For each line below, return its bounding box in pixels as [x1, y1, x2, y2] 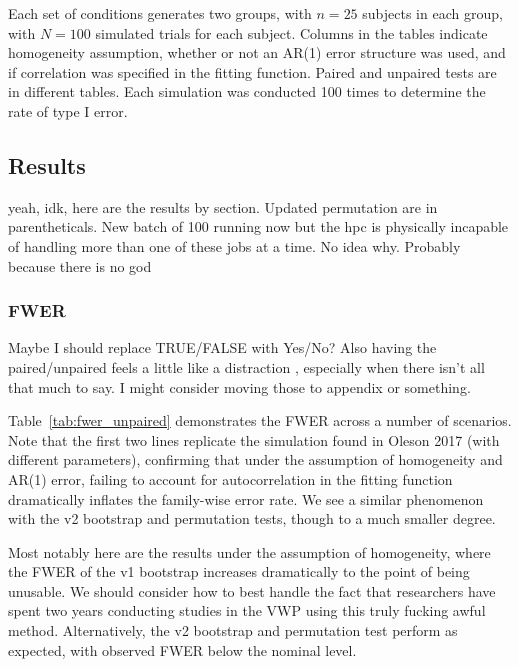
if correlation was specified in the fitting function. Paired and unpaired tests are [8, 61, 497, 82]
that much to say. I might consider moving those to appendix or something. [8, 376, 471, 397]
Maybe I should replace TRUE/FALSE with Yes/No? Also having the [8, 337, 437, 358]
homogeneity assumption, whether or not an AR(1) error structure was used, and [8, 42, 506, 63]
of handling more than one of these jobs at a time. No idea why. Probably [8, 235, 461, 256]
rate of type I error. [8, 100, 128, 121]
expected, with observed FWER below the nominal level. [8, 639, 357, 660]
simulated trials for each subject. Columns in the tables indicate [95, 22, 488, 43]
